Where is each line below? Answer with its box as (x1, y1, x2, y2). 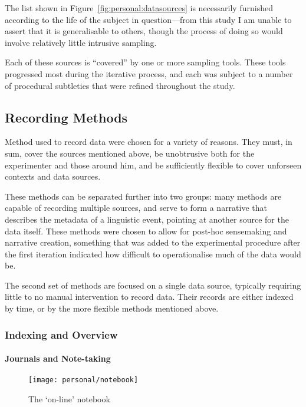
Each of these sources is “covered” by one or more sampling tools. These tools (5, 56, 286, 68)
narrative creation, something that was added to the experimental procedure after (5, 236, 301, 249)
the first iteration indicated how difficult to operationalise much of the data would (5, 247, 301, 260)
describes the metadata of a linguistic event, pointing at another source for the (5, 213, 289, 225)
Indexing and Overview (5, 327, 118, 342)
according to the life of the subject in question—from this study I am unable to (5, 13, 292, 25)
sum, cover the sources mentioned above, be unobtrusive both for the (5, 147, 255, 159)
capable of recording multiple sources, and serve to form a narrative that (5, 201, 268, 214)
